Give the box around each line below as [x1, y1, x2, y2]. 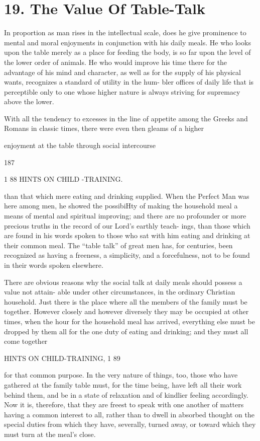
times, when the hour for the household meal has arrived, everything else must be [4, 316, 255, 326]
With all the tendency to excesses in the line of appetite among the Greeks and [4, 113, 248, 123]
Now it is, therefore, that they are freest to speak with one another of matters [4, 399, 244, 410]
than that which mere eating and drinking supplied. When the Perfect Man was [4, 190, 249, 201]
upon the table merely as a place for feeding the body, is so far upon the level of [4, 47, 251, 57]
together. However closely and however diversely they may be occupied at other [4, 306, 249, 317]
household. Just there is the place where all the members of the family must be [4, 296, 247, 307]
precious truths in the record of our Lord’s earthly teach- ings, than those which [4, 220, 250, 231]
